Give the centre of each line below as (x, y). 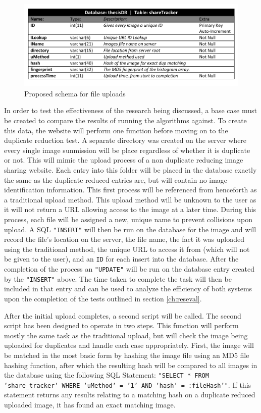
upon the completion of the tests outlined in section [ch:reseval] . (103, 298)
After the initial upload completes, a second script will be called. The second (123, 315)
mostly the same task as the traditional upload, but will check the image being (126, 335)
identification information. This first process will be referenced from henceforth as (130, 190)
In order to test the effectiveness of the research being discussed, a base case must (130, 110)
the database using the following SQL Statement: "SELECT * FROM (107, 375)
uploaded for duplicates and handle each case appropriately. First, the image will (129, 345)
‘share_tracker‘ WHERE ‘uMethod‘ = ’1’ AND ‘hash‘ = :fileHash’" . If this (128, 384)
